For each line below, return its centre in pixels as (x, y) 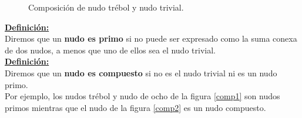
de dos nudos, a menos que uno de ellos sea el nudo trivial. (110, 50)
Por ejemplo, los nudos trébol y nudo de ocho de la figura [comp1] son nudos (142, 96)
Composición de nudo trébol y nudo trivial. (106, 7)
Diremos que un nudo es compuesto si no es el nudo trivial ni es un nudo (141, 73)
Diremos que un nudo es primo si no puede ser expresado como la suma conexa (151, 38)
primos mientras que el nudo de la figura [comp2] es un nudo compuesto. (135, 107)
